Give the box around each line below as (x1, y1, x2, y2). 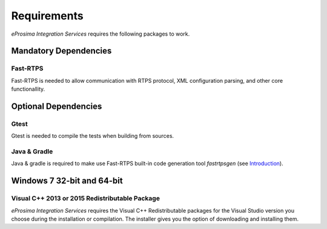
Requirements (11, 9, 84, 22)
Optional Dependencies (11, 101, 102, 111)
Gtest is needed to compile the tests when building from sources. (11, 132, 174, 140)
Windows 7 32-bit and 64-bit (11, 176, 124, 186)
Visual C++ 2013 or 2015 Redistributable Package (11, 194, 160, 202)
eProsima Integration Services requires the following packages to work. (11, 30, 190, 37)
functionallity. (11, 85, 45, 93)
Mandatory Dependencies (11, 46, 112, 56)
